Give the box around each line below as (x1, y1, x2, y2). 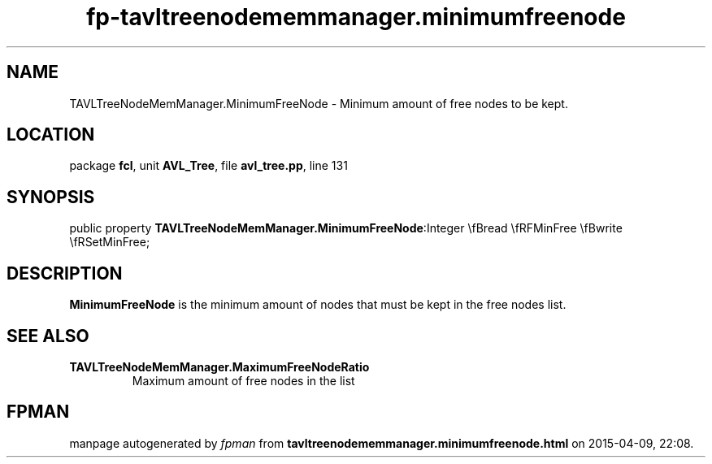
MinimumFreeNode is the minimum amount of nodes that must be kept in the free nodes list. (69, 297, 567, 312)
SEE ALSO (7, 325, 89, 346)
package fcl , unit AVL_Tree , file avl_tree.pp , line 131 (69, 158, 348, 173)
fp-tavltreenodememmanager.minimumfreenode (86, 3, 626, 31)
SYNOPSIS (7, 186, 95, 207)
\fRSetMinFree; (69, 235, 150, 249)
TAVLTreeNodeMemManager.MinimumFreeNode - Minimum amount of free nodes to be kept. (69, 96, 568, 111)
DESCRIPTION (7, 262, 123, 284)
